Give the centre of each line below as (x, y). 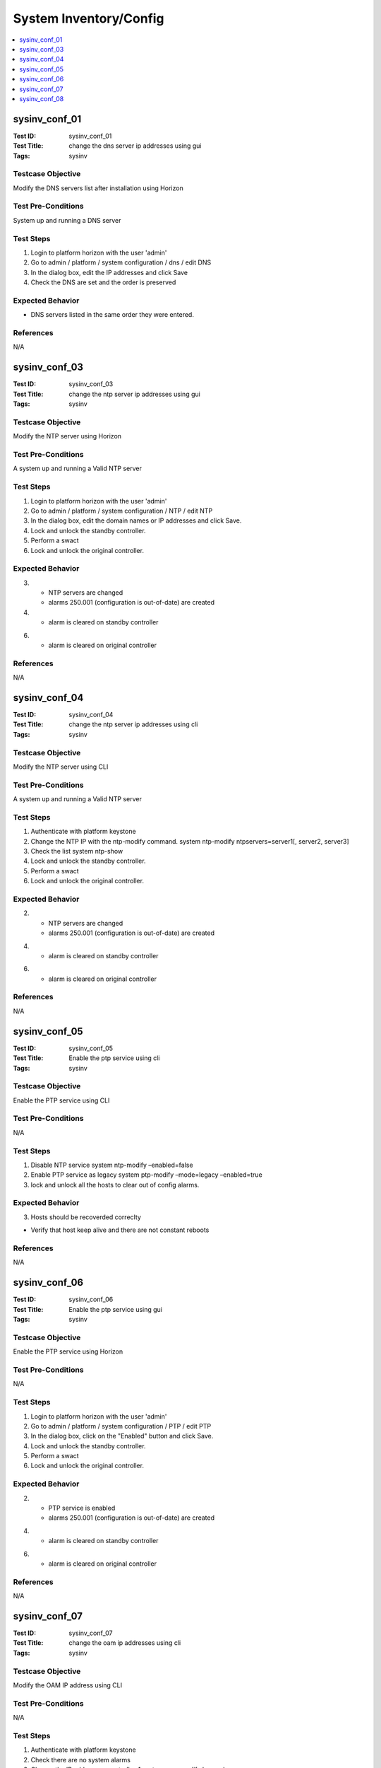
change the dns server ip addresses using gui (135, 146)
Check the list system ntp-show (77, 851)
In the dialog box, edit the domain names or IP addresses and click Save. (136, 520)
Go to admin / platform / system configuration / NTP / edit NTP (122, 511)
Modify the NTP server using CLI (61, 767)
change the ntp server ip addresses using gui (134, 394)
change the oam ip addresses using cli (125, 1643)
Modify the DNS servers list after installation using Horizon (98, 188)
